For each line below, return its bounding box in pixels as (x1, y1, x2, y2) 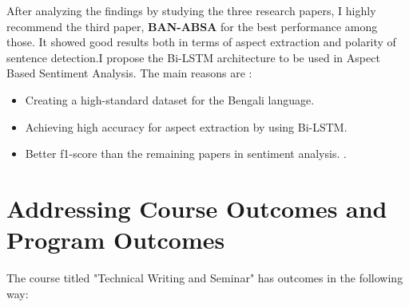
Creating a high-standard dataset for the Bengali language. (25, 91, 315, 108)
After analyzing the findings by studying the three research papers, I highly (6, 2, 376, 18)
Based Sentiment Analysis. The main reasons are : (6, 65, 252, 81)
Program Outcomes (6, 223, 225, 256)
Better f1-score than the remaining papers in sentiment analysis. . (25, 145, 347, 162)
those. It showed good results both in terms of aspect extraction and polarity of (6, 33, 396, 50)
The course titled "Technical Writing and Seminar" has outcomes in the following (6, 270, 403, 286)
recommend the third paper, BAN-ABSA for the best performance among (6, 18, 378, 34)
